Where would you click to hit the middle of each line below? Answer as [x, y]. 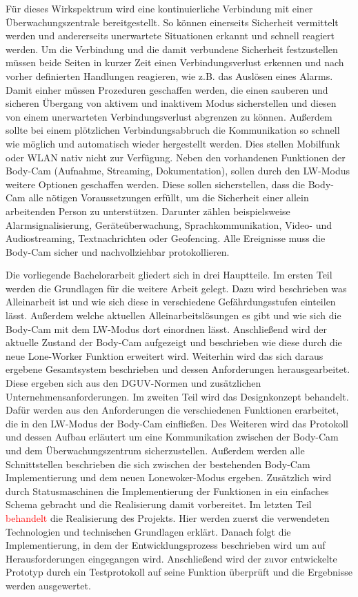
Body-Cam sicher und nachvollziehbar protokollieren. [118, 251]
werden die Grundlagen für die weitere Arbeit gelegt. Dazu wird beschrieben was [176, 288]
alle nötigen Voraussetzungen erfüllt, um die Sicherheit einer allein [169, 198]
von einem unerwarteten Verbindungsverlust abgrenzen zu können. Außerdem [169, 116]
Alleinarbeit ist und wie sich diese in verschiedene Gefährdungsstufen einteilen [171, 302]
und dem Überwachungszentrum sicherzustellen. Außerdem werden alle [155, 450]
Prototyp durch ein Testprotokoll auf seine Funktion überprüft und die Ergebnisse [179, 572]
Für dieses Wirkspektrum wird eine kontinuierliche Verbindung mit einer [159, 8]
